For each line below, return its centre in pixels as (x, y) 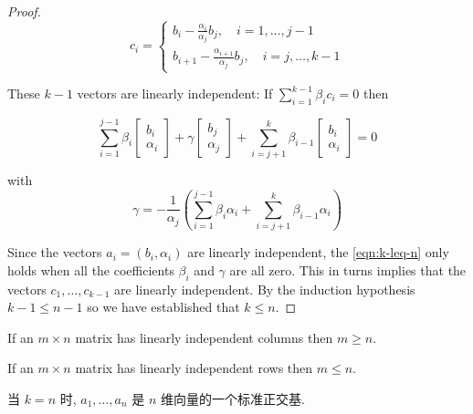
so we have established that (163, 307)
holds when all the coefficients (91, 269)
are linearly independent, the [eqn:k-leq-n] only (318, 252)
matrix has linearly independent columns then (204, 337)
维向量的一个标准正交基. (233, 398)
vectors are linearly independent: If (175, 93)
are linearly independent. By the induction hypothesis (265, 289)
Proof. (24, 11)
